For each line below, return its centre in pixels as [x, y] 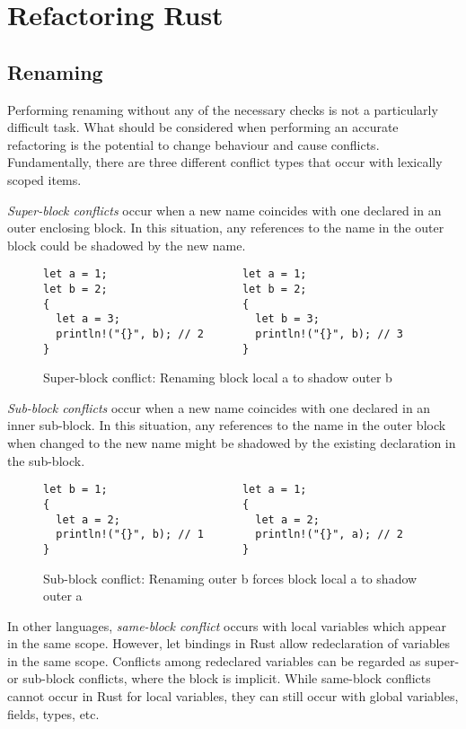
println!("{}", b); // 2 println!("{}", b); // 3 [229, 334]
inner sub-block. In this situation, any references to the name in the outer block [227, 425]
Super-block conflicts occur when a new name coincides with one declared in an [224, 210]
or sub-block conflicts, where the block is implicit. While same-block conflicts [219, 678]
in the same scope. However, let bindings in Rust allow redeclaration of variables [229, 643]
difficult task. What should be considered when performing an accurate [203, 127]
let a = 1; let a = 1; [175, 274]
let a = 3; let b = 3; [188, 319]
